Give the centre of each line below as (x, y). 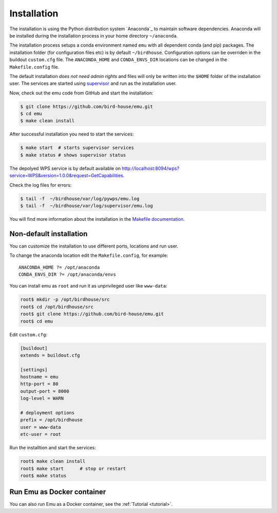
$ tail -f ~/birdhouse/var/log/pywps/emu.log (80, 198)
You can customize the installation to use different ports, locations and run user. (94, 246)
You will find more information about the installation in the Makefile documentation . (97, 219)
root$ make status (43, 476)
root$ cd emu (37, 321)
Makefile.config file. (34, 67)
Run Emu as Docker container (58, 492)
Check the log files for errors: (41, 185)
